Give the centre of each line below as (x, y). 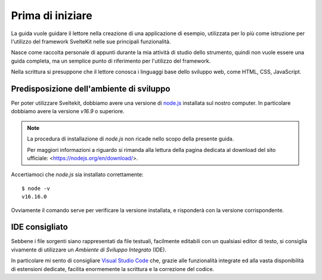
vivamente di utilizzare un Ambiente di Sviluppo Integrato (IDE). (89, 250)
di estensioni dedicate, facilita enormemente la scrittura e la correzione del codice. (113, 269)
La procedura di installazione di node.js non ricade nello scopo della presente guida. (131, 139)
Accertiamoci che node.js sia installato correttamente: (77, 175)
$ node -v (36, 188)
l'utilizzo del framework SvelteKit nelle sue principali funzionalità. (91, 41)
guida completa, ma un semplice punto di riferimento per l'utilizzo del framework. (111, 61)
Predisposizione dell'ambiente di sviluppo (91, 88)
